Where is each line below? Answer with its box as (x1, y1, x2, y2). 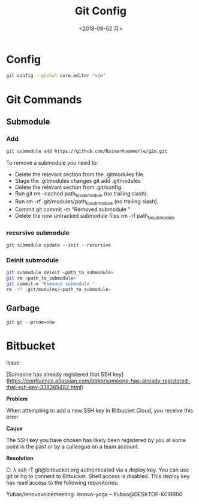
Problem (6, 395, 28, 402)
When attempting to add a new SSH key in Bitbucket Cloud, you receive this (6, 407, 194, 414)
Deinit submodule (6, 256, 59, 264)
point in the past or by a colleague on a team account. (6, 443, 140, 450)
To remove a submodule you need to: (6, 159, 98, 167)
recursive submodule (6, 229, 70, 237)
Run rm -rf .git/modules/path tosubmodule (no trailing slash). (14, 198, 159, 206)
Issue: (6, 359, 22, 366)
